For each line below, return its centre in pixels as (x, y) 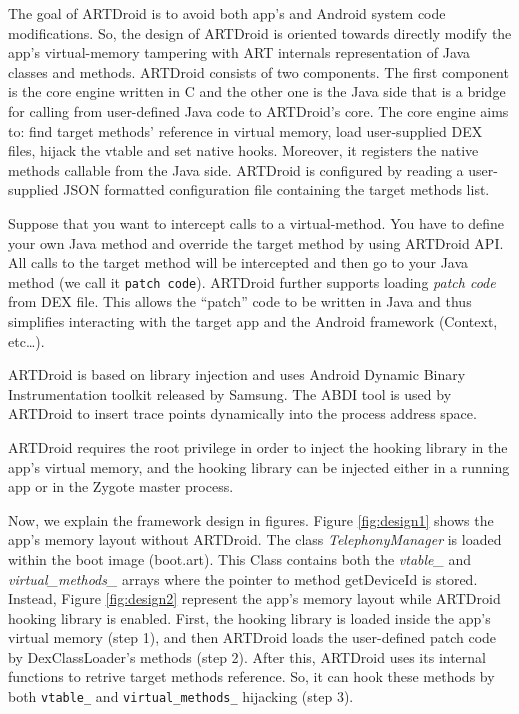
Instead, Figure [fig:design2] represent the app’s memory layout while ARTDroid (254, 598)
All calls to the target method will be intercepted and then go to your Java (238, 262)
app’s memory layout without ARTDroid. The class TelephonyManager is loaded (255, 539)
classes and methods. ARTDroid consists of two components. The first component (258, 71)
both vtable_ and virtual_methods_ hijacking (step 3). (181, 696)
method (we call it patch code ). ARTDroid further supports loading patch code (252, 281)
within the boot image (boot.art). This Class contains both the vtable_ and (240, 558)
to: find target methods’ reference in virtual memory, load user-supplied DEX (245, 130)
